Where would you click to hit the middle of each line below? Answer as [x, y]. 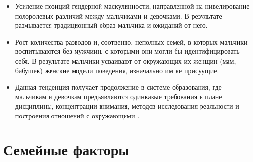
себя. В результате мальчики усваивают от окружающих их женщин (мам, [126, 60]
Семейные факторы [66, 149]
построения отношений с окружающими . [77, 115]
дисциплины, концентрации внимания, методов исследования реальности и [127, 106]
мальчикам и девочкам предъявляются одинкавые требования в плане [118, 96]
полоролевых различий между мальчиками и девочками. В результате [118, 15]
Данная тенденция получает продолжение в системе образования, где [118, 87]
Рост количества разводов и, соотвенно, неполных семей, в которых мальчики [131, 41]
